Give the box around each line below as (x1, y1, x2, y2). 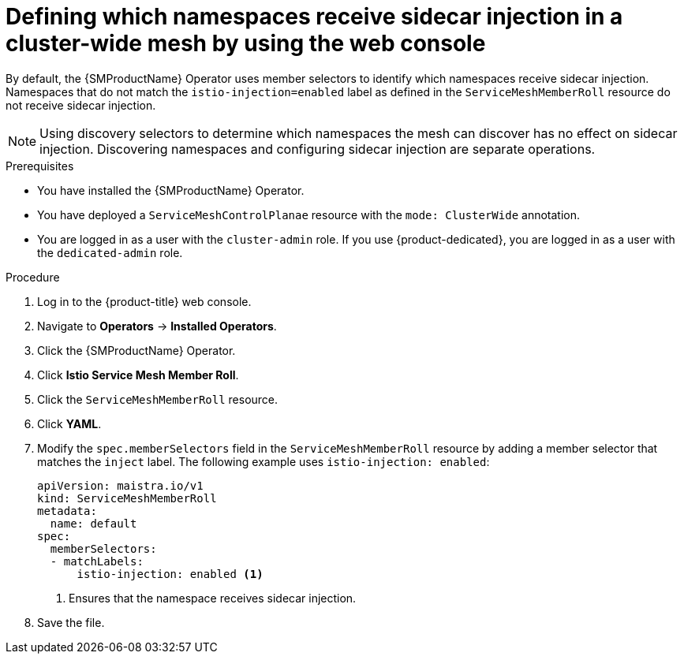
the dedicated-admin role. (37, 245, 183, 259)
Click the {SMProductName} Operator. (37, 343, 236, 357)
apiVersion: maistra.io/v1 (37, 479, 204, 492)
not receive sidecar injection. (6, 98, 156, 112)
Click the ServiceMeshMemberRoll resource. (37, 392, 278, 406)
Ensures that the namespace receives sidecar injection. (69, 591, 357, 605)
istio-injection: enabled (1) (77, 567, 264, 580)
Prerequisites (6, 158, 74, 173)
